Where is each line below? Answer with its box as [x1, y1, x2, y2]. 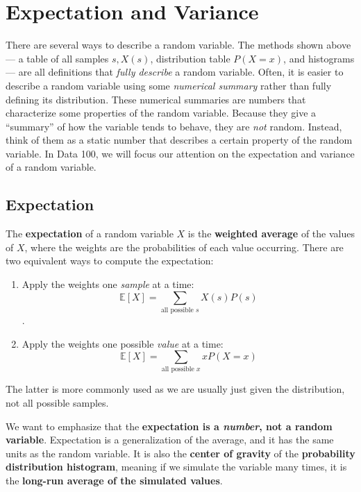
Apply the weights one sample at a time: [22, 277, 194, 291]
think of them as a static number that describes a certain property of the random [6, 133, 353, 147]
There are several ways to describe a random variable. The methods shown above [6, 37, 351, 52]
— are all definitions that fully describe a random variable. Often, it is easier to [6, 65, 344, 79]
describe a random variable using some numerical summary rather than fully [6, 78, 332, 92]
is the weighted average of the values [187, 226, 355, 241]
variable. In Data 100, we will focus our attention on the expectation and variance [6, 146, 355, 160]
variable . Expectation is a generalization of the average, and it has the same [6, 432, 334, 447]
